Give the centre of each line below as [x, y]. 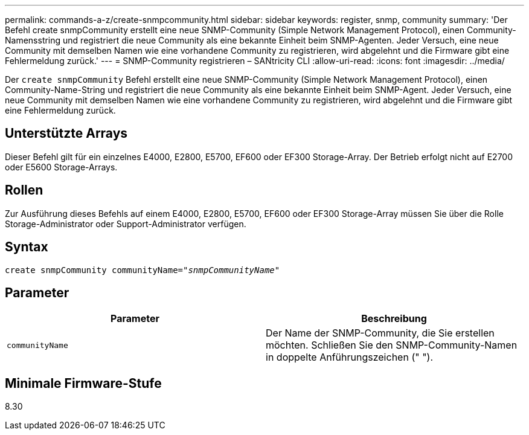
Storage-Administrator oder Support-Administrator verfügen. [126, 224]
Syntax [27, 247]
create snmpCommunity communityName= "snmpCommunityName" [143, 270]
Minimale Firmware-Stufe [83, 383]
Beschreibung [394, 319]
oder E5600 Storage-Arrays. [61, 167]
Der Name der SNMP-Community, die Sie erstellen [380, 333]
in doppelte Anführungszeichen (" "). [350, 357]
